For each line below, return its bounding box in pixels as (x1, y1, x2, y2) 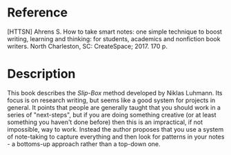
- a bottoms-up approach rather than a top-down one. (7, 139, 161, 148)
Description (7, 67, 76, 82)
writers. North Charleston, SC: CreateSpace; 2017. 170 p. (7, 42, 168, 50)
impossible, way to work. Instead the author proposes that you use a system (7, 125, 224, 133)
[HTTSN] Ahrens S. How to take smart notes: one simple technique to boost (7, 27, 223, 36)
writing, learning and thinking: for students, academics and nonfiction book (7, 34, 221, 43)
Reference (7, 5, 68, 21)
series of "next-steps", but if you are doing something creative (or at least (7, 110, 217, 119)
